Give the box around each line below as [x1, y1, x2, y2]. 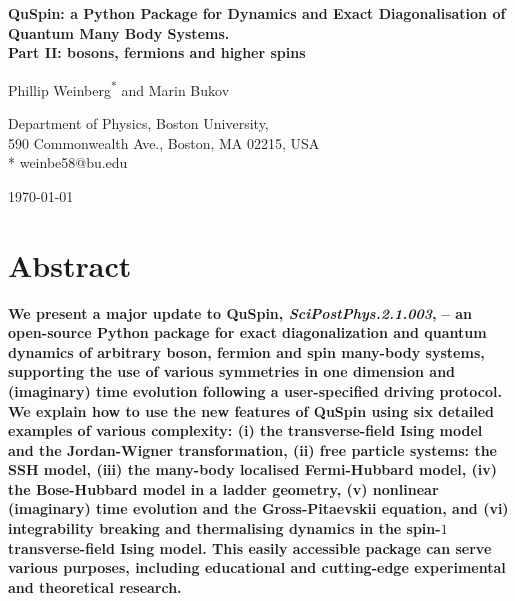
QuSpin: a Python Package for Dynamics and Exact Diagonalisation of [8, 3, 506, 23]
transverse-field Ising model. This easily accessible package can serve [8, 537, 492, 558]
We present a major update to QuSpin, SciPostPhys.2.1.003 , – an [8, 302, 473, 323]
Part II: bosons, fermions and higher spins [8, 42, 306, 63]
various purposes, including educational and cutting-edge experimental [8, 557, 506, 578]
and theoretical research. [8, 576, 182, 597]
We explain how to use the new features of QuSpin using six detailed [8, 400, 495, 421]
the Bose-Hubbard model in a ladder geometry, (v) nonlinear [8, 478, 439, 499]
